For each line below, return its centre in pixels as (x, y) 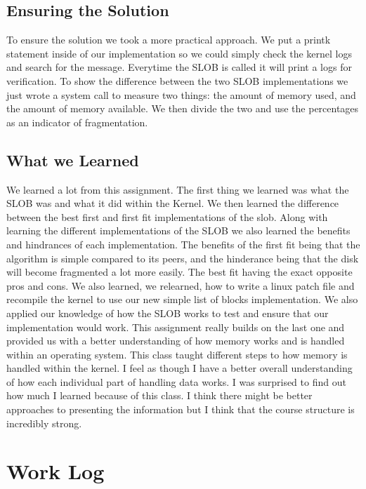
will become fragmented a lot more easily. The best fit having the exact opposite (179, 272)
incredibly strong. (44, 423)
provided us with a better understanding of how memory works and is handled (176, 341)
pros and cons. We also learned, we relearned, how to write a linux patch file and (181, 285)
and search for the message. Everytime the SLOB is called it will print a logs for (179, 67)
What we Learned (73, 160)
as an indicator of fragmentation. (77, 122)
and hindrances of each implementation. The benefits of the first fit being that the (183, 244)
